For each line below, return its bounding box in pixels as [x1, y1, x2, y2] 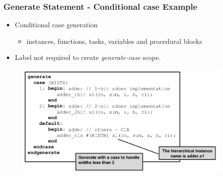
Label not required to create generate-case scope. [15, 52, 161, 62]
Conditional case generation [15, 20, 98, 30]
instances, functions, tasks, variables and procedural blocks [26, 36, 202, 46]
